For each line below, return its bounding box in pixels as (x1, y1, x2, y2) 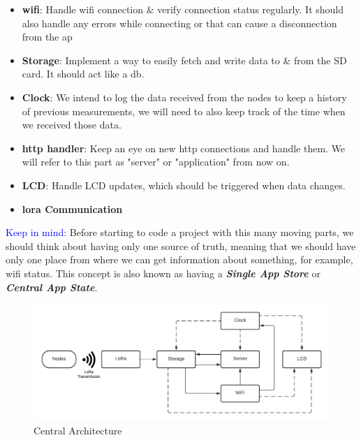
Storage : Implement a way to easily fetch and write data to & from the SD (22, 52, 347, 67)
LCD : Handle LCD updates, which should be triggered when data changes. (22, 177, 346, 192)
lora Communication (22, 201, 123, 216)
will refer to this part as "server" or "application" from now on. (22, 154, 290, 169)
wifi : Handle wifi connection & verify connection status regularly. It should (22, 2, 344, 16)
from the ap (22, 29, 73, 44)
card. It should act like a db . (22, 66, 145, 81)
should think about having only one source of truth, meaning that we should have (6, 238, 356, 253)
